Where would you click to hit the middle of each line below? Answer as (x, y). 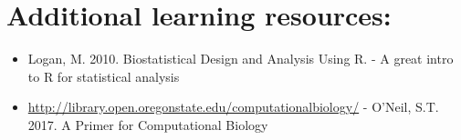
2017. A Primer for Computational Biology (148, 124)
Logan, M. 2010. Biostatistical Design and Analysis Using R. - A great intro (241, 59)
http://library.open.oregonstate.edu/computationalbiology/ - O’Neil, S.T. (233, 107)
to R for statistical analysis (104, 76)
